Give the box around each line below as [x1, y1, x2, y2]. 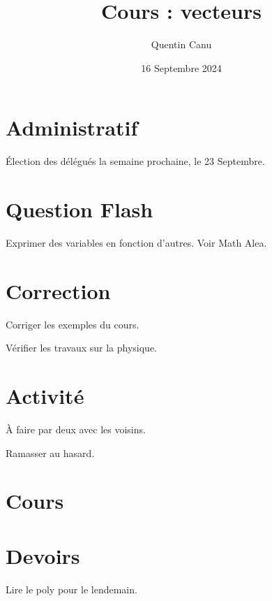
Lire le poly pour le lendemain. [6, 581, 137, 596]
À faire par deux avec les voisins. [6, 422, 146, 436]
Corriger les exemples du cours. [6, 317, 139, 331]
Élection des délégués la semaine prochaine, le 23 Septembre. [6, 154, 265, 168]
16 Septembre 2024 [141, 60, 222, 75]
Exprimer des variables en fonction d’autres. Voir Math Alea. [6, 235, 267, 249]
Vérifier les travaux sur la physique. [6, 340, 157, 355]
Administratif [6, 113, 138, 142]
